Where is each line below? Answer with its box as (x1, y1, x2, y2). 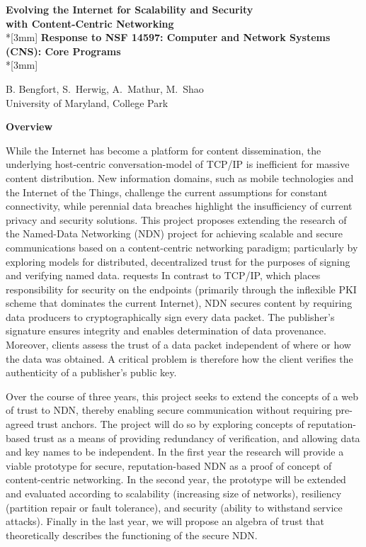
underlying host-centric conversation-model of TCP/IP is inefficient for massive (6, 157, 350, 171)
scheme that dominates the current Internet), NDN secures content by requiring (6, 295, 353, 310)
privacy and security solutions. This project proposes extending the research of (6, 212, 347, 227)
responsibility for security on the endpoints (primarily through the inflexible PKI (6, 281, 357, 296)
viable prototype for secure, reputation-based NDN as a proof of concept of (6, 458, 332, 473)
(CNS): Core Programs (6, 43, 121, 58)
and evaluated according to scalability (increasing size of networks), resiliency (6, 486, 342, 500)
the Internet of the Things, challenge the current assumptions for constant (6, 184, 328, 199)
